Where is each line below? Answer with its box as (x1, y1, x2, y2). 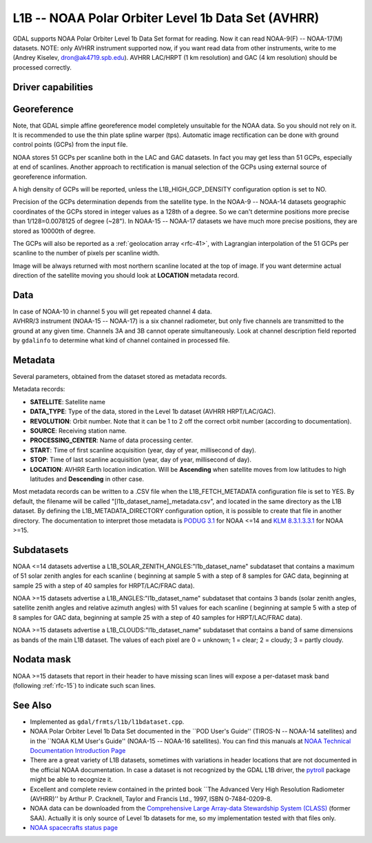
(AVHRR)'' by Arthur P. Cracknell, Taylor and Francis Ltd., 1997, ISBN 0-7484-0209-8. (30, 794, 272, 802)
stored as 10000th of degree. (12, 227, 96, 235)
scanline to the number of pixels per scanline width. (12, 249, 160, 258)
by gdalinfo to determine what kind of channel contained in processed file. (12, 336, 230, 344)
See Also (12, 699, 52, 711)
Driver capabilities (12, 81, 94, 93)
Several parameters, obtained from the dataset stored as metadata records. (12, 373, 227, 381)
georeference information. (12, 172, 87, 180)
